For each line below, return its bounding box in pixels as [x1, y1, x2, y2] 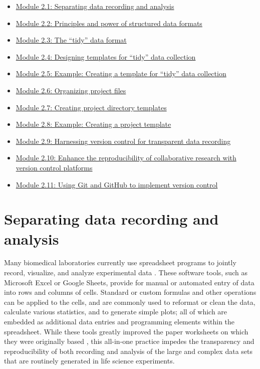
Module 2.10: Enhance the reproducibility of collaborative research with [16, 152, 236, 163]
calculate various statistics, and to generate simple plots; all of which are [4, 306, 227, 317]
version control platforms [16, 162, 93, 172]
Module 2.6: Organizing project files [16, 85, 126, 95]
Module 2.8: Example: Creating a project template [16, 119, 171, 129]
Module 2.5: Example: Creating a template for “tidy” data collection [16, 68, 226, 79]
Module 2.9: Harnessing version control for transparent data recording [16, 135, 231, 146]
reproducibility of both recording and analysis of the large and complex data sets [4, 345, 252, 356]
